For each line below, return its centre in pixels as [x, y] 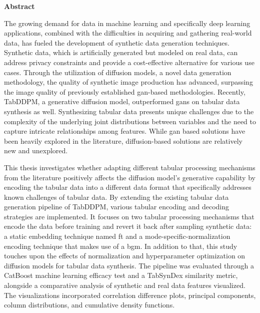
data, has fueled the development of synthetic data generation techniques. [117, 42]
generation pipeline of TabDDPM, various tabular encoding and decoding [117, 207]
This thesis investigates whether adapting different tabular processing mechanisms [130, 167]
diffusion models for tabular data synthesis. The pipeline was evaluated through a [129, 265]
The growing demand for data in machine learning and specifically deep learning [127, 23]
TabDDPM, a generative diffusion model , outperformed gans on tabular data [122, 101]
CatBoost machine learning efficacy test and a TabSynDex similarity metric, [121, 275]
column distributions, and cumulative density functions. [89, 305]
